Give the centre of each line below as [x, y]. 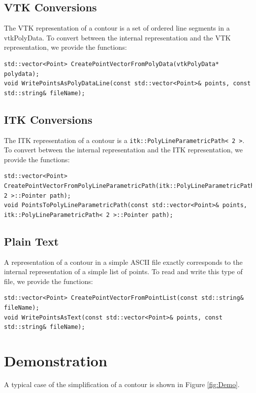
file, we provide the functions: [48, 281]
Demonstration [56, 360]
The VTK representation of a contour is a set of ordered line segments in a [117, 28]
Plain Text [32, 241]
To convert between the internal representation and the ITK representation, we [123, 150]
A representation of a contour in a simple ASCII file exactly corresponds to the [123, 262]
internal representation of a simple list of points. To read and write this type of [123, 271]
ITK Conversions [48, 119]
